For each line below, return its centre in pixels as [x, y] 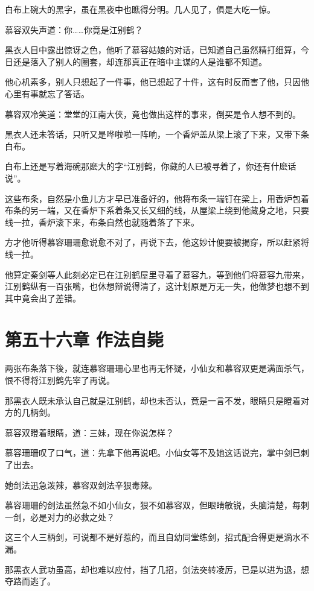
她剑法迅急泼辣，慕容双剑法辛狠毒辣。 [81, 485]
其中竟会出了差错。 [43, 298]
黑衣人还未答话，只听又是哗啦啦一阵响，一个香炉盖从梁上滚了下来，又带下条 [157, 134]
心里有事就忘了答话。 [47, 93]
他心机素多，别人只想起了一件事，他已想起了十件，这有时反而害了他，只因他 [157, 82]
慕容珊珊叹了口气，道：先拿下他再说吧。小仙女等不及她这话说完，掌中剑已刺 [157, 453]
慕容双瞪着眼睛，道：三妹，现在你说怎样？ [89, 432]
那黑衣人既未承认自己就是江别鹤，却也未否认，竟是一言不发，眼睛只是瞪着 [153, 400]
